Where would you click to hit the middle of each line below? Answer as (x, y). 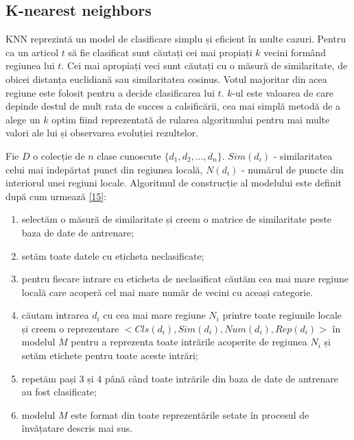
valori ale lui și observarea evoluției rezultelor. (102, 133)
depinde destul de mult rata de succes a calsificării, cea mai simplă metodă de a (173, 106)
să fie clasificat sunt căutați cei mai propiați (160, 52)
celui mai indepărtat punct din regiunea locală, (104, 169)
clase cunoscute (129, 155)
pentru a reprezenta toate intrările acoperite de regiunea (189, 342)
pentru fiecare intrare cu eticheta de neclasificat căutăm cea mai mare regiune (185, 279)
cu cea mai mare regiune (154, 315)
